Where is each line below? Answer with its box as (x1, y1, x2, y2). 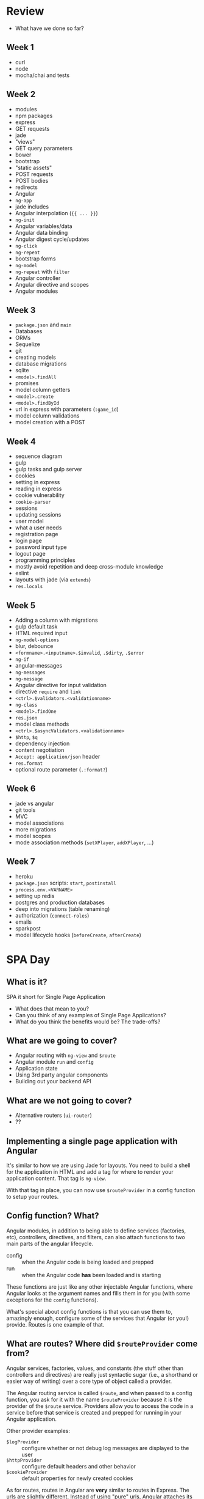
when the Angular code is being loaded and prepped (21, 1258, 154, 1265)
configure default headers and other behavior (21, 1462, 136, 1470)
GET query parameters (15, 144, 73, 152)
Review (6, 4, 44, 18)
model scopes (15, 832, 51, 839)
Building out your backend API (15, 1078, 91, 1085)
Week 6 (6, 784, 36, 794)
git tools (15, 806, 36, 814)
